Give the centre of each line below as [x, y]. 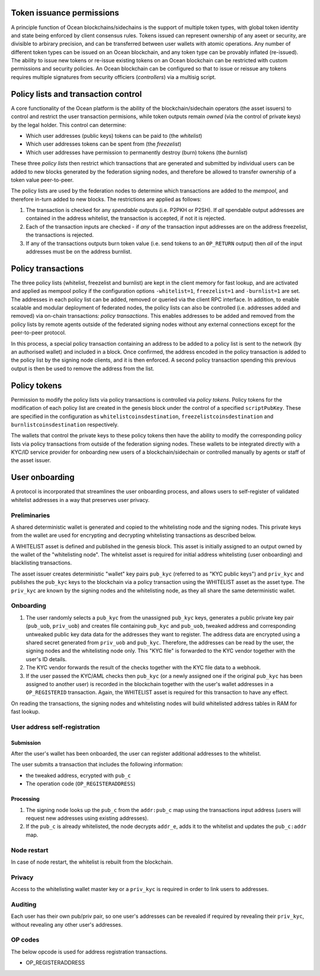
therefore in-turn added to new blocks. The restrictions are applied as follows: [106, 199]
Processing [25, 799]
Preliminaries [31, 515]
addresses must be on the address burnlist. [79, 252]
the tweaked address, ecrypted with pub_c [79, 775]
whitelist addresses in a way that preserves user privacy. [80, 500]
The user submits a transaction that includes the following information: [97, 765]
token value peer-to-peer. [42, 180]
